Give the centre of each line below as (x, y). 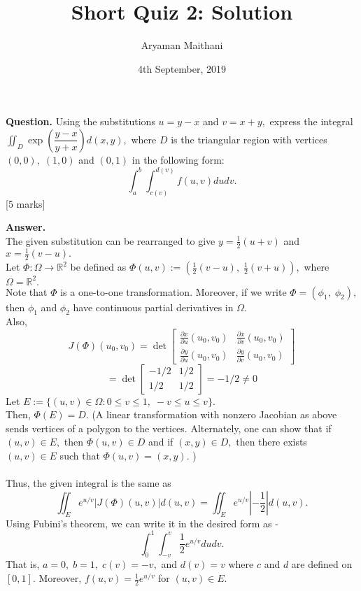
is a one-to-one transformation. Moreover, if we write (174, 291)
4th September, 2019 (182, 68)
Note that (27, 291)
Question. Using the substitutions (80, 121)
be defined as (98, 267)
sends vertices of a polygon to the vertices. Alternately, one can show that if (169, 428)
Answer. (26, 227)
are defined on (322, 564)
